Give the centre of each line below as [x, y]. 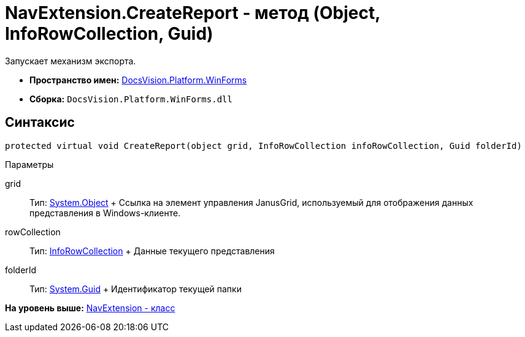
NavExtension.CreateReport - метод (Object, [193, 13]
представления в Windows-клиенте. [105, 213]
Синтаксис [40, 123]
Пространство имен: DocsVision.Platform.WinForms [138, 80]
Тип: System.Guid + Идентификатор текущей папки [136, 289]
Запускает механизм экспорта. [71, 61]
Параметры [29, 164]
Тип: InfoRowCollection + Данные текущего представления [152, 251]
